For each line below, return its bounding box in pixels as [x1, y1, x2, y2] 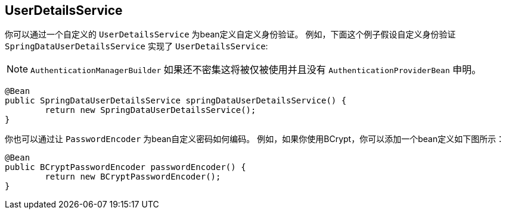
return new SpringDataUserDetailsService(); [45, 105, 256, 115]
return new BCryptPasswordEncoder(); [45, 172, 221, 182]
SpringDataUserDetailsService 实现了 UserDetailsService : [5, 41, 268, 52]
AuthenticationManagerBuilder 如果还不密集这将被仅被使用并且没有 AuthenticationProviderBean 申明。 [30, 64, 482, 76]
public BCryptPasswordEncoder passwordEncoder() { [5, 162, 246, 172]
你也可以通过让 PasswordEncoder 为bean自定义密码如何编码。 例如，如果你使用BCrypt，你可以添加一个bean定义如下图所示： [5, 134, 505, 144]
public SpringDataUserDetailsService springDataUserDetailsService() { [5, 96, 347, 106]
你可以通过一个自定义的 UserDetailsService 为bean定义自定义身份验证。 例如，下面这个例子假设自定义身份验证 [5, 29, 456, 40]
